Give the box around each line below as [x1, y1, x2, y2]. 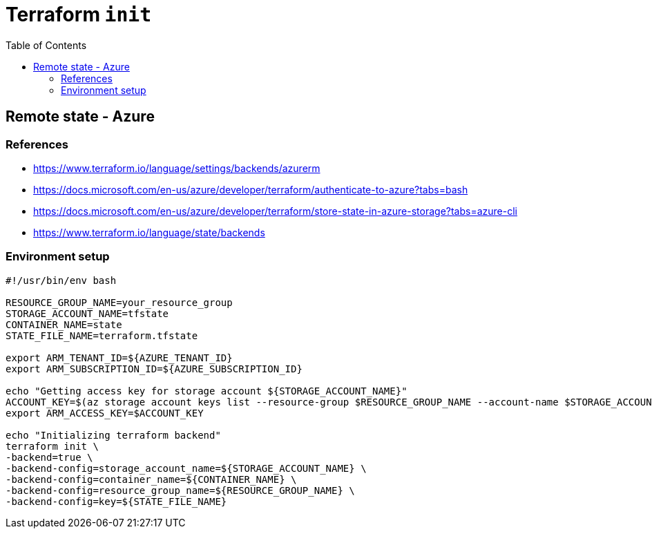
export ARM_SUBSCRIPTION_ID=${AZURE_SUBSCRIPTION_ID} [6, 363, 303, 374]
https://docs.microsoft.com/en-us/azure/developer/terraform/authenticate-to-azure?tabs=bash [33, 183, 468, 196]
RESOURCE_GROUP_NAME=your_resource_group [6, 296, 233, 308]
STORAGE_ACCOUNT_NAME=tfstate [6, 307, 169, 319]
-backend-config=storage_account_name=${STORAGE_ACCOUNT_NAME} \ [6, 462, 367, 474]
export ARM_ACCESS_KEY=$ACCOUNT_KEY [6, 407, 204, 419]
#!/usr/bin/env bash [6, 274, 117, 286]
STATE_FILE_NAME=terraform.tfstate [6, 330, 198, 341]
